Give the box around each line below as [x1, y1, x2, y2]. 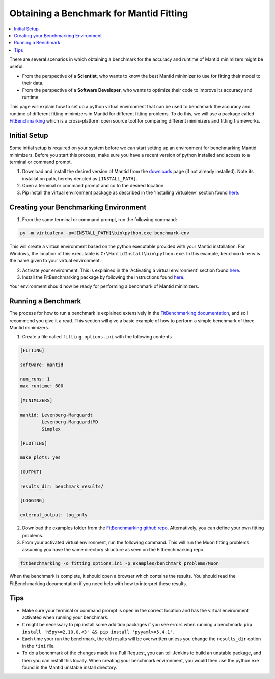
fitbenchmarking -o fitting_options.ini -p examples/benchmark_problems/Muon [20, 560, 219, 566]
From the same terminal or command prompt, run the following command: [22, 216, 177, 223]
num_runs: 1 [20, 376, 50, 382]
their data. [22, 80, 44, 86]
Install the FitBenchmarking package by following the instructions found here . [22, 274, 185, 280]
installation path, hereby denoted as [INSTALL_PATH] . [22, 175, 137, 181]
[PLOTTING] [20, 441, 47, 446]
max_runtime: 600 [20, 383, 64, 389]
